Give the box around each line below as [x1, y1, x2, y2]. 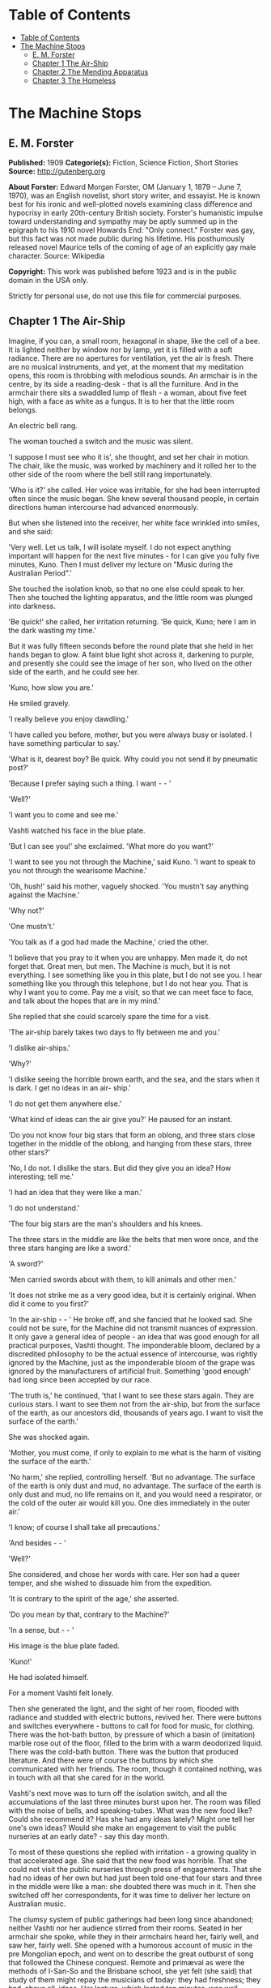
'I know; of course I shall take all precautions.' [8, 1522, 161, 1532]
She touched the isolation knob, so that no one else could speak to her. [8, 584, 245, 593]
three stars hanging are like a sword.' [8, 1243, 132, 1253]
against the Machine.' [8, 889, 80, 899]
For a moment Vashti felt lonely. [8, 1688, 114, 1698]
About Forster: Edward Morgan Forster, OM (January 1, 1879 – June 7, [8, 182, 243, 191]
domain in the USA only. [8, 275, 89, 285]
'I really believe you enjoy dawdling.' [8, 713, 129, 723]
